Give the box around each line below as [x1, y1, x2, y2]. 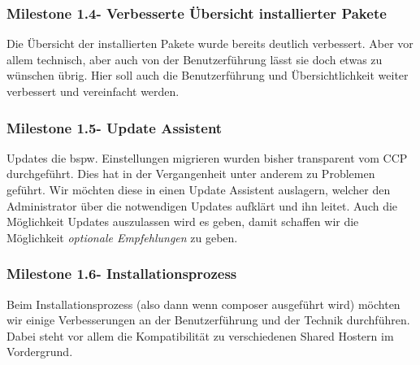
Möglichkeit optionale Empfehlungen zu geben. [6, 228, 238, 246]
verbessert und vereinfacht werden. [6, 83, 180, 99]
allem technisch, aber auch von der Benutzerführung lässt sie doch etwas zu [6, 50, 383, 67]
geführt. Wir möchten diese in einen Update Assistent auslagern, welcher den [6, 181, 391, 198]
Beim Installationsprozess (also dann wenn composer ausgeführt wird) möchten [6, 295, 401, 312]
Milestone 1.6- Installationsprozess [6, 263, 237, 284]
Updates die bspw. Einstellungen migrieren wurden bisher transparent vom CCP [6, 149, 408, 166]
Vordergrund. [6, 343, 73, 360]
